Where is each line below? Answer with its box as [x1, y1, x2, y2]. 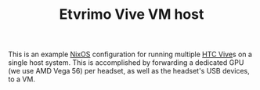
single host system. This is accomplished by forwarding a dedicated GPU [8, 58, 244, 67]
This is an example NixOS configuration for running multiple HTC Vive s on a [8, 49, 253, 59]
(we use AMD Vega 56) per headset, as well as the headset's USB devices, [8, 67, 250, 76]
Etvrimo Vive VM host [59, 5, 204, 23]
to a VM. [8, 74, 35, 84]
